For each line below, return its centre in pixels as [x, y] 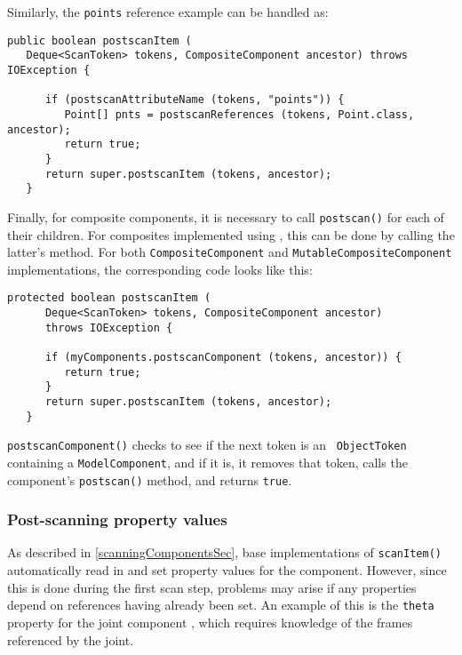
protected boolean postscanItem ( [109, 298]
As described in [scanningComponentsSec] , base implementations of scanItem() [224, 552]
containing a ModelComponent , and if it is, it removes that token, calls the [207, 462]
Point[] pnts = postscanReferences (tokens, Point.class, [239, 114]
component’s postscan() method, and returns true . [150, 479]
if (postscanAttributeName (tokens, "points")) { [195, 100]
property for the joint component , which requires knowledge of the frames [210, 622]
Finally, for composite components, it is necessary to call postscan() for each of [226, 216]
